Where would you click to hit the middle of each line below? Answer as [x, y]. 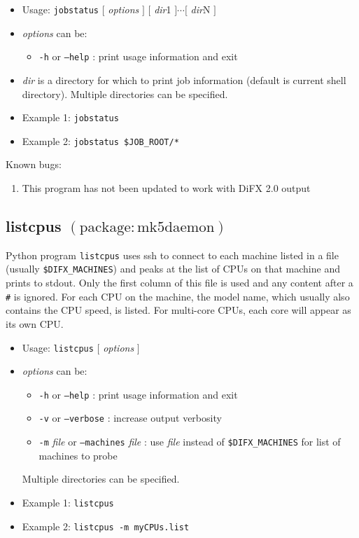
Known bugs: [34, 164]
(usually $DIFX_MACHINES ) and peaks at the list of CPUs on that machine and [173, 269]
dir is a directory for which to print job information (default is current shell [184, 80]
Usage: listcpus [58, 347]
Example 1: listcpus [68, 502]
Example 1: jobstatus [70, 117]
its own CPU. [35, 323]
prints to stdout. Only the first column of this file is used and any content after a [179, 283]
